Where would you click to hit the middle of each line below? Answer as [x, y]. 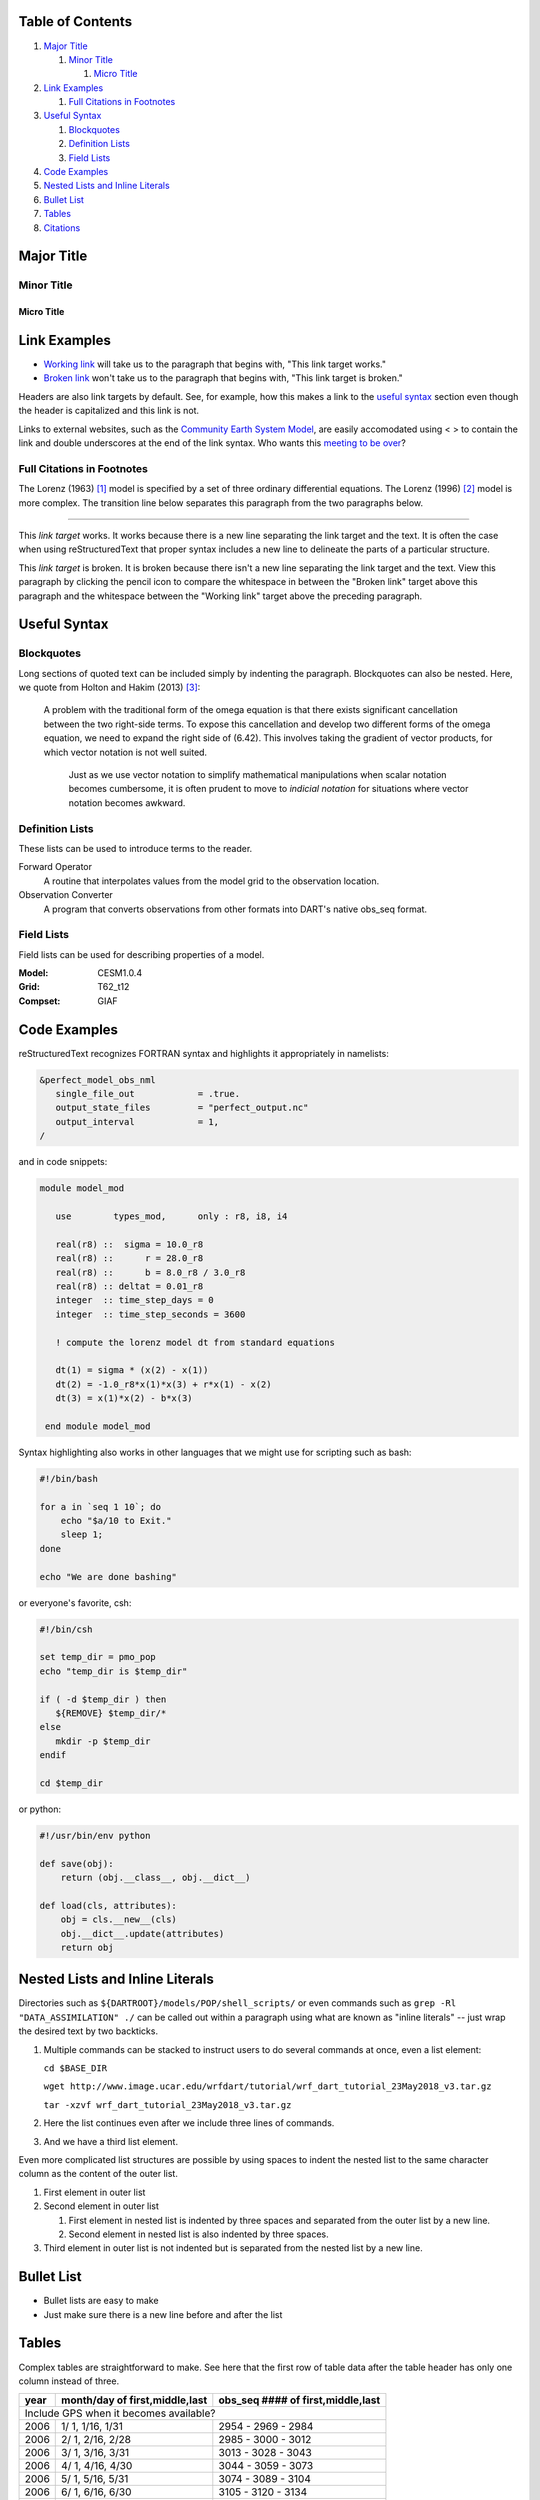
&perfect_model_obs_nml [98, 1079]
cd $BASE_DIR [75, 2068]
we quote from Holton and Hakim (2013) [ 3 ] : [109, 687]
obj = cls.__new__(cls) [118, 1919]
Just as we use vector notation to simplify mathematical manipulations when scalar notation [257, 775]
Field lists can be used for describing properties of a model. [141, 954]
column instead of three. [69, 2381]
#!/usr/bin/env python [95, 1835]
